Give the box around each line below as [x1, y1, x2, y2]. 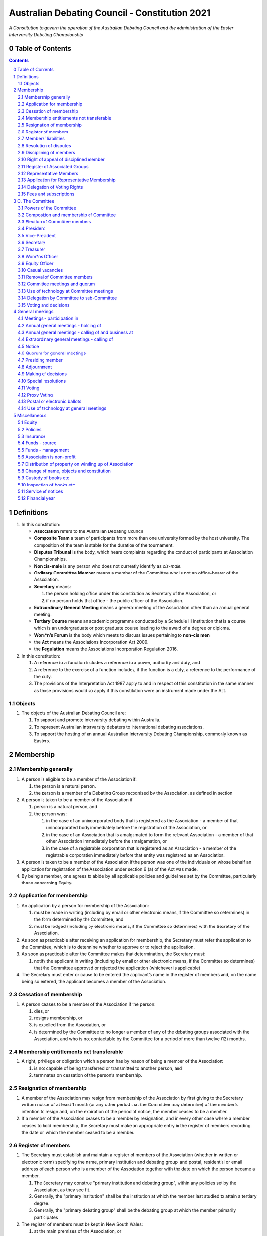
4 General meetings [13, 309, 54, 314]
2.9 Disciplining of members [18, 149, 75, 155]
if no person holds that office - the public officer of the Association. [46, 597, 184, 603]
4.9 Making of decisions [18, 371, 67, 377]
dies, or [34, 1008, 49, 1014]
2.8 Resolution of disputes [18, 142, 71, 148]
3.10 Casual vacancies [18, 267, 63, 273]
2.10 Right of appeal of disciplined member [18, 156, 105, 163]
